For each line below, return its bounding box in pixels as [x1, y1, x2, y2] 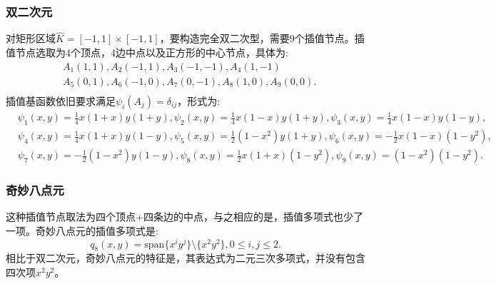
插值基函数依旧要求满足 [6, 93, 116, 108]
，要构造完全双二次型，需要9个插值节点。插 [159, 31, 365, 46]
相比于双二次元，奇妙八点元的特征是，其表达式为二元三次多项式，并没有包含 [6, 250, 365, 265]
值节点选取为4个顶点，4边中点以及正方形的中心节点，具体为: [6, 45, 288, 60]
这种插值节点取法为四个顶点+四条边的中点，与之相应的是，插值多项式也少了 [6, 209, 363, 224]
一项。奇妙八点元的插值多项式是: [6, 223, 158, 238]
